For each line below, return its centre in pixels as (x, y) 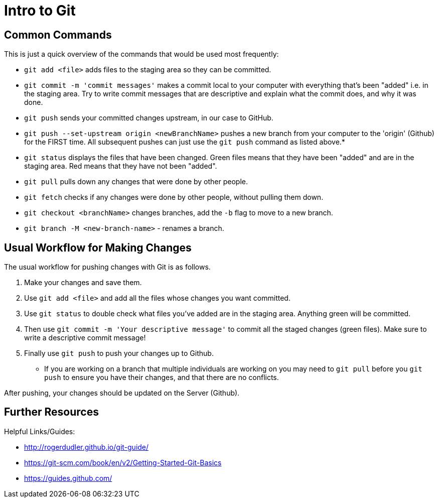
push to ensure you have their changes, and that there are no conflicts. (162, 378)
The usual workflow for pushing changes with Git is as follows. (107, 267)
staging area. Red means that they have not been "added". (121, 166)
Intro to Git (40, 11)
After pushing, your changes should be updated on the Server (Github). (122, 393)
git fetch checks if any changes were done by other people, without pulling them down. (174, 197)
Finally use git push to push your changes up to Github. (119, 353)
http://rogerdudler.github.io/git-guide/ (87, 447)
